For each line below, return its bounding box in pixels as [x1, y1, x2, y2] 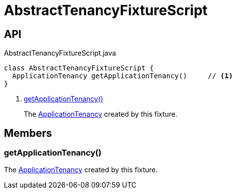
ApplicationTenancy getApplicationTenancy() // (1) [12, 72, 233, 80]
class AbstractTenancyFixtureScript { [4, 64, 154, 72]
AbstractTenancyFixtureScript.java [4, 49, 116, 58]
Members [4, 127, 52, 139]
